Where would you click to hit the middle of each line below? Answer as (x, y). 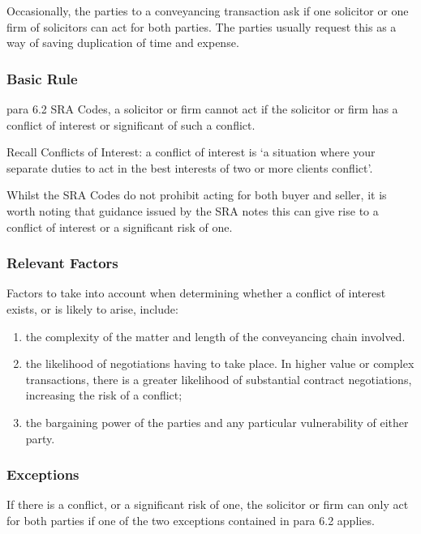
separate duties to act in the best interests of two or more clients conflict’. (190, 167)
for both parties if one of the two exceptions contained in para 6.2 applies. (191, 520)
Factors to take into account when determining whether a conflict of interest (196, 293)
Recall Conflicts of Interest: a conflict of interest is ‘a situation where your (191, 152)
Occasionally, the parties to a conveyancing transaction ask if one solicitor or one (208, 11)
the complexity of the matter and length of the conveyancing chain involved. (215, 336)
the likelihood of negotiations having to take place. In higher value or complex (220, 363)
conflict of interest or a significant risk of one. (120, 226)
